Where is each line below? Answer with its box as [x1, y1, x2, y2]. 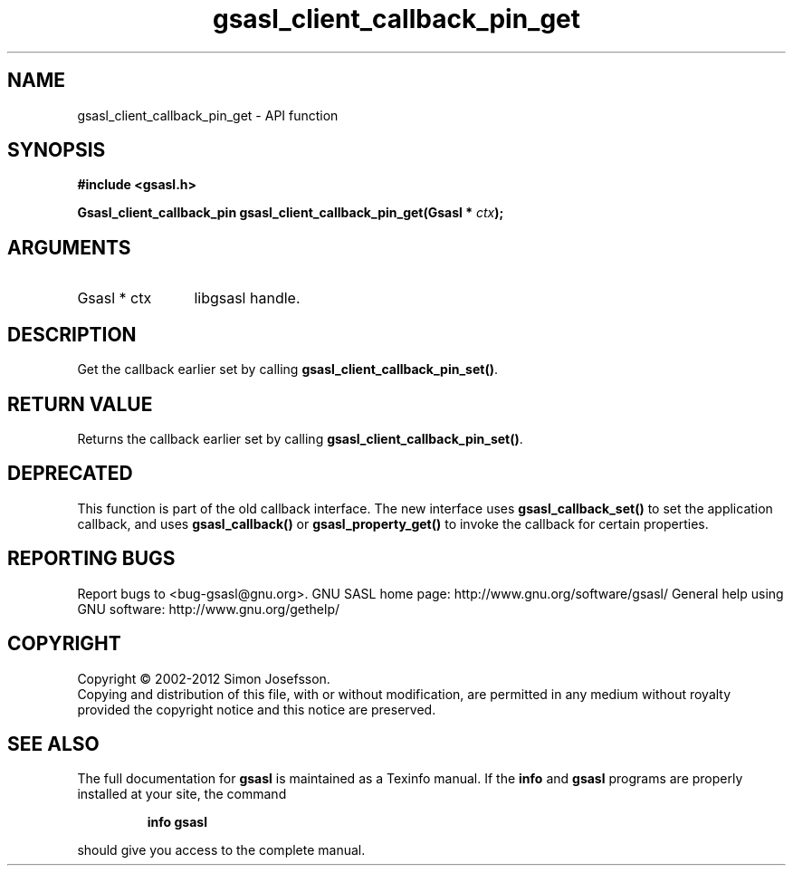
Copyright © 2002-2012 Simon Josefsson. [77, 670, 330, 686]
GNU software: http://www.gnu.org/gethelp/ [77, 600, 340, 617]
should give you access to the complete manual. [77, 842, 366, 859]
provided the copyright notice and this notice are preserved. [77, 701, 436, 717]
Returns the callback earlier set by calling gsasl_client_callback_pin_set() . [77, 430, 523, 446]
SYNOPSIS [7, 139, 106, 162]
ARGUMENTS [7, 235, 131, 259]
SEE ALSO [7, 732, 100, 755]
